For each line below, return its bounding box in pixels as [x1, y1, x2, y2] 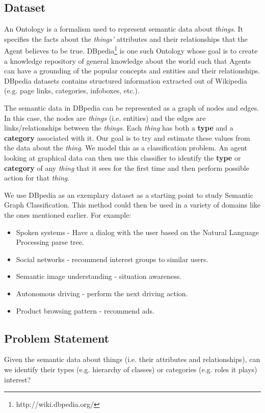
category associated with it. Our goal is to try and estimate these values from [4, 132, 250, 143]
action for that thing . [4, 172, 70, 183]
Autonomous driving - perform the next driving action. [16, 288, 188, 298]
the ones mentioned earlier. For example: [4, 209, 131, 220]
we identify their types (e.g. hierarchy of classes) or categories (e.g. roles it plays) [4, 364, 257, 374]
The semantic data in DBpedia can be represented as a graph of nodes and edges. [4, 102, 259, 113]
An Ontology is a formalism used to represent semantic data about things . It [4, 23, 244, 34]
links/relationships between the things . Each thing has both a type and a [4, 122, 233, 133]
